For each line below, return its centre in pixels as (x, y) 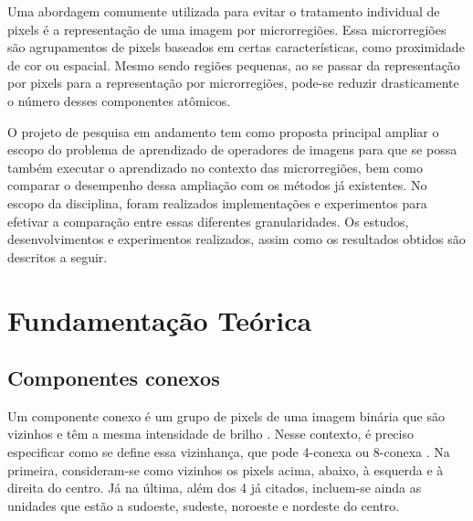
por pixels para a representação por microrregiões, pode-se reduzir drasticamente (233, 83)
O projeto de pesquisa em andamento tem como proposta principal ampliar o (223, 131)
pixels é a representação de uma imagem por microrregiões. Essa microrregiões (227, 29)
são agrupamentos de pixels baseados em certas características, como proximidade (236, 47)
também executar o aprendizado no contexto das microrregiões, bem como (215, 167)
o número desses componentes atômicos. (119, 100)
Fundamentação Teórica (160, 319)
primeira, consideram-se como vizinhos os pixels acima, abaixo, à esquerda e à (226, 469)
